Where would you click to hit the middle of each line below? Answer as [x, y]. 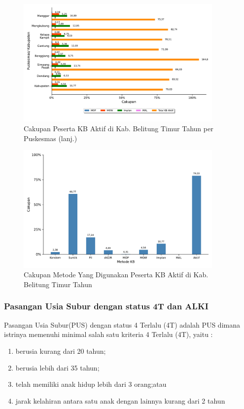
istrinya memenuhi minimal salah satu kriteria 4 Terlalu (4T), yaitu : [108, 334]
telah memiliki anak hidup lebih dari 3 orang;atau [91, 384]
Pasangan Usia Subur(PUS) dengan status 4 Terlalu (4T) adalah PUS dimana [122, 324]
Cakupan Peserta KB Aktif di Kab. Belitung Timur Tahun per [119, 129]
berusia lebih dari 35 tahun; [57, 367]
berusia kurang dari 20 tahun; [61, 351]
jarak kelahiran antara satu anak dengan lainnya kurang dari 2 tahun [120, 400]
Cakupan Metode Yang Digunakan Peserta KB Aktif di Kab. [116, 275]
